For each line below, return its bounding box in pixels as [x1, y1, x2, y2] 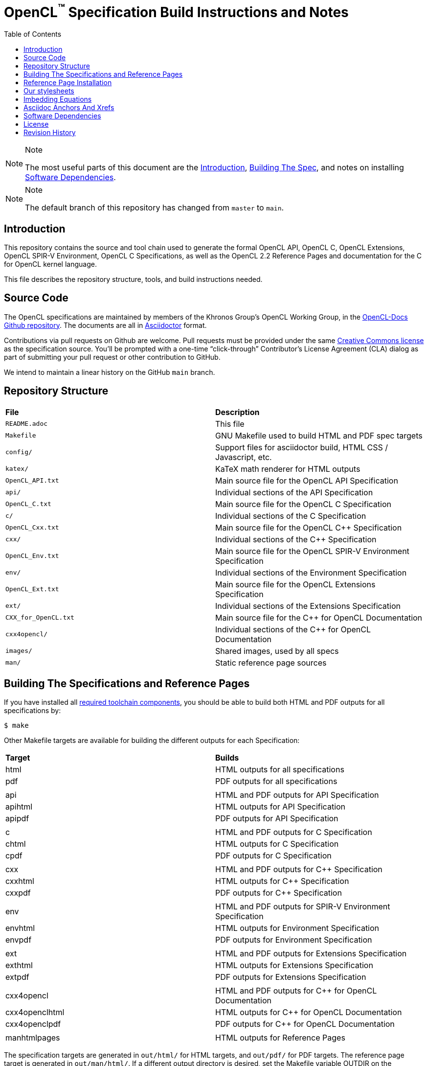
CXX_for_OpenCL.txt [5, 614, 74, 622]
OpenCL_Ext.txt [5, 585, 59, 593]
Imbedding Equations [23, 95, 92, 104]
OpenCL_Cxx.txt [5, 524, 59, 532]
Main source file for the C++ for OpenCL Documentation [215, 612, 423, 623]
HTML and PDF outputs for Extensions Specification [215, 949, 407, 959]
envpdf [5, 935, 32, 945]
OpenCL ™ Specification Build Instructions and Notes [4, 1, 349, 21]
